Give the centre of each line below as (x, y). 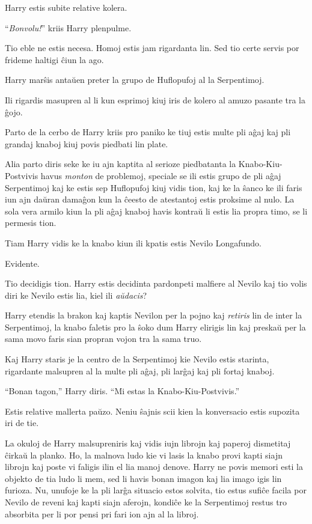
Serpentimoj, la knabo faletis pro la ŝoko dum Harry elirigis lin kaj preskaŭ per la (155, 327)
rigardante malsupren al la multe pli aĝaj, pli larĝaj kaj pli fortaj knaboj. (140, 370)
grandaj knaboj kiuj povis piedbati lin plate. (87, 143)
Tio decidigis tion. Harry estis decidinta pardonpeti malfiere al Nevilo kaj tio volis (156, 283)
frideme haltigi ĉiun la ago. (54, 59)
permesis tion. (31, 223)
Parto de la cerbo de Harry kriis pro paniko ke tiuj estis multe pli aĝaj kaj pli (148, 132)
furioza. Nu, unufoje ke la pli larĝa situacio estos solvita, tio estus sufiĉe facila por (156, 490)
